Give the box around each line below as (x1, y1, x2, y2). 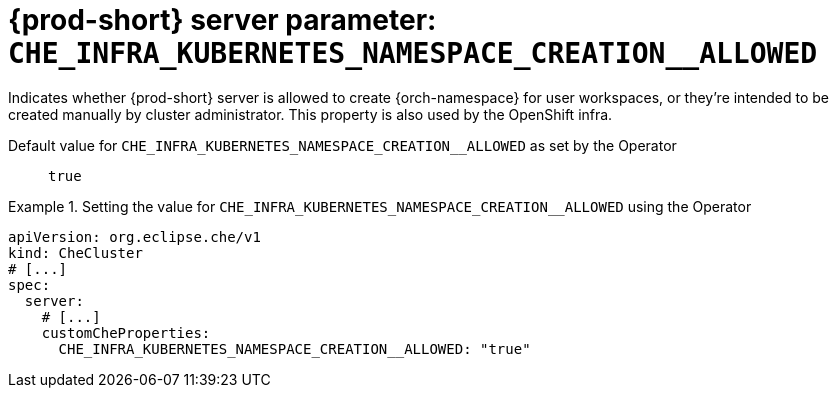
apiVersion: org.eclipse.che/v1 (8, 228, 261, 245)
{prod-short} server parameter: (8, 3, 437, 37)
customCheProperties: (41, 324, 211, 341)
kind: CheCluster (8, 244, 143, 261)
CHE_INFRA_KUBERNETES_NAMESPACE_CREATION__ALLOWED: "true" (58, 340, 531, 357)
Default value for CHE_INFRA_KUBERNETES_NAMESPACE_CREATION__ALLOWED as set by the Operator (8, 136, 677, 154)
